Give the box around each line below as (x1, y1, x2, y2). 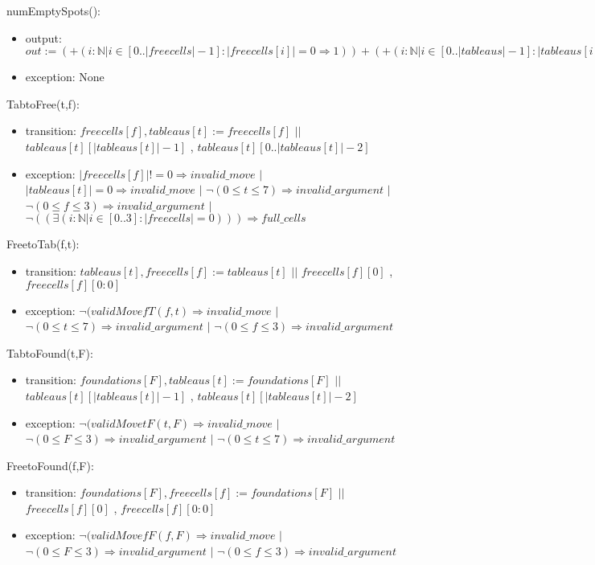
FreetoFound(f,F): (6, 457, 94, 473)
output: (25, 29, 62, 46)
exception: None (25, 68, 105, 85)
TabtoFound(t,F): (6, 344, 93, 361)
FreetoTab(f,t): (6, 235, 80, 252)
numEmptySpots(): (6, 2, 101, 18)
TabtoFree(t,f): (6, 95, 80, 112)
